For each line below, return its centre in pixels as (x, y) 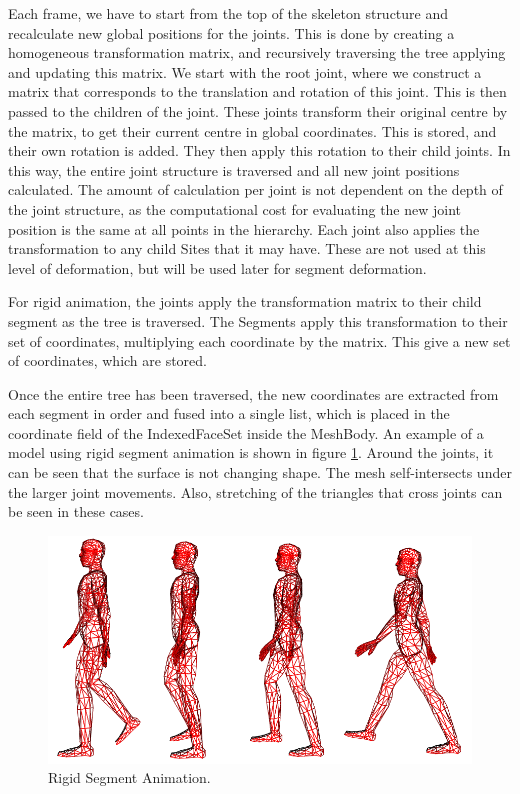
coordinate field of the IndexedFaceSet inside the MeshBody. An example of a (246, 432)
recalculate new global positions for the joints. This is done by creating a (231, 32)
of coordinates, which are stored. (107, 360)
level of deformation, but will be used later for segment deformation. (217, 267)
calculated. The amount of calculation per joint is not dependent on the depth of (255, 189)
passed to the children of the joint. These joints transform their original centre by (258, 110)
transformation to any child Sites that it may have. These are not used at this (247, 248)
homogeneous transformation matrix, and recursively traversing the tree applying (257, 52)
